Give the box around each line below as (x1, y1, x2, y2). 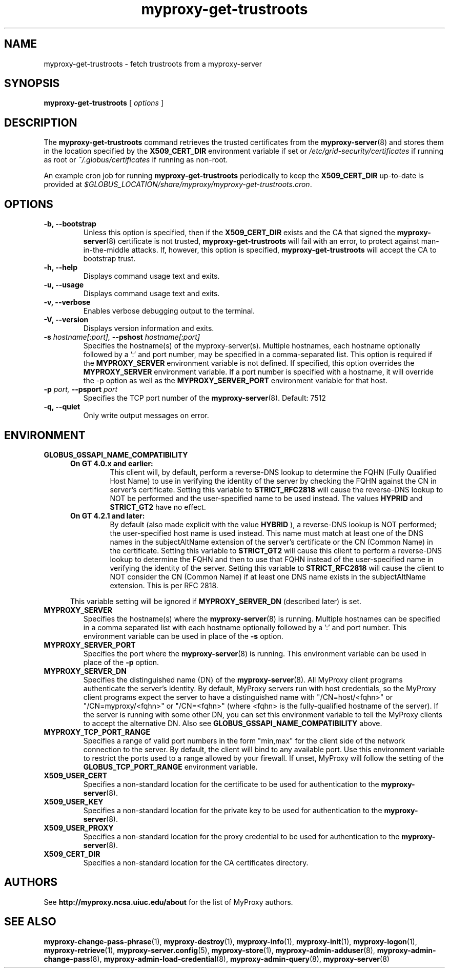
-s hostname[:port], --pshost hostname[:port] (44, 333, 200, 342)
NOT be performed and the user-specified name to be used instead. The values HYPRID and (110, 493, 423, 503)
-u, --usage (44, 280, 84, 289)
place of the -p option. (83, 657, 159, 667)
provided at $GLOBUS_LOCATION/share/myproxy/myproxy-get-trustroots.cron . (44, 180, 312, 189)
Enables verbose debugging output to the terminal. (83, 306, 255, 316)
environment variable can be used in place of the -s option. (83, 631, 283, 640)
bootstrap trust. (83, 254, 136, 263)
